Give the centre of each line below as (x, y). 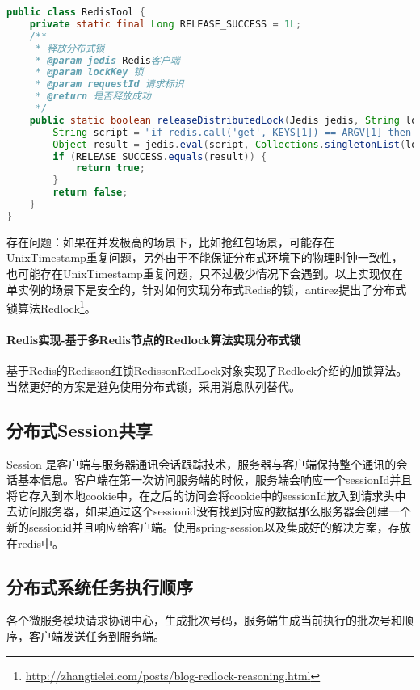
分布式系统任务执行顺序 (100, 586)
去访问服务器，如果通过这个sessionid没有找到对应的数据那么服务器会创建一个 (209, 511)
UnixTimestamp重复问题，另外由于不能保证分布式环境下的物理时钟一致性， (205, 257)
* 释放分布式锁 (70, 48)
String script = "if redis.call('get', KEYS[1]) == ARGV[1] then (232, 132)
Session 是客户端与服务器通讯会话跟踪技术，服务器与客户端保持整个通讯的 (202, 463)
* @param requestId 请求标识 (109, 84)
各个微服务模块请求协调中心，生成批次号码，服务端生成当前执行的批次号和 (204, 620)
